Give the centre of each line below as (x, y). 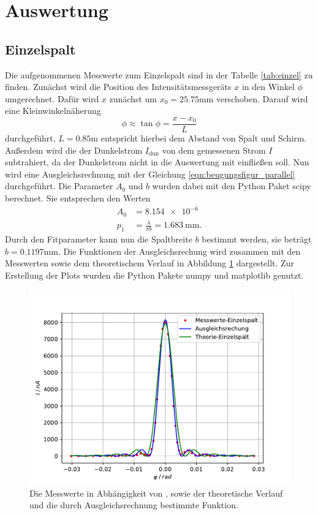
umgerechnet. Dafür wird (52, 98)
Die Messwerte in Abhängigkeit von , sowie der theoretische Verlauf (156, 493)
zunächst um (133, 98)
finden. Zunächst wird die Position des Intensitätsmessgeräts (118, 87)
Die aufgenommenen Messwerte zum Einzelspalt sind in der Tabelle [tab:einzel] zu (159, 74)
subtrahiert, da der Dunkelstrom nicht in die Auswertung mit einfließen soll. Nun (157, 162)
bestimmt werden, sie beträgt (257, 239)
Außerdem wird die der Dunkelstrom (74, 150)
